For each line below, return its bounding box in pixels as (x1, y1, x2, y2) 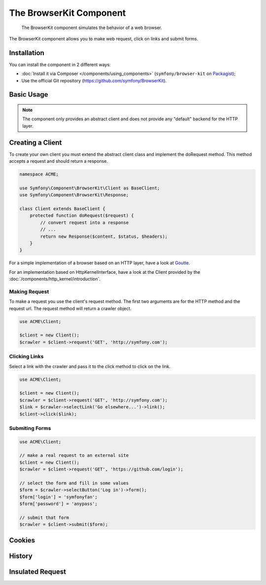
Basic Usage (9, 90, 48, 99)
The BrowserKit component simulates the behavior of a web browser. (21, 25, 163, 31)
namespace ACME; (19, 172, 59, 177)
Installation (9, 48, 44, 57)
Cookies (9, 536, 35, 545)
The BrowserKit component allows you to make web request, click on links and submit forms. (9, 36, 199, 41)
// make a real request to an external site (19, 453, 129, 458)
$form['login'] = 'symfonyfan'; (19, 494, 98, 500)
